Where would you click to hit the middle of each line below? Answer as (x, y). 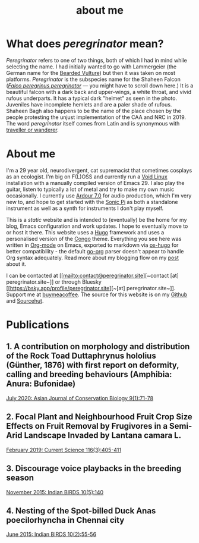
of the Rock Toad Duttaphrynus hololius (81, 356)
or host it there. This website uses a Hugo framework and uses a (85, 232)
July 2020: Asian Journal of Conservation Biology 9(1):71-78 (80, 398)
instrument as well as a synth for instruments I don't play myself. (85, 208)
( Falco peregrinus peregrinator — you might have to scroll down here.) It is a (100, 85)
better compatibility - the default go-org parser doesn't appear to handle (95, 251)
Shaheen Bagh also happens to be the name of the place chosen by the (94, 111)
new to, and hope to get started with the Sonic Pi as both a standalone (92, 202)
